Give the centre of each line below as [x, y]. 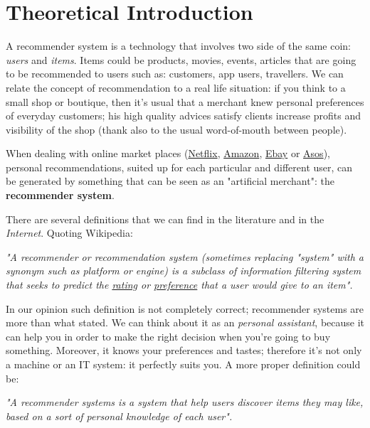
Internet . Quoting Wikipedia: [69, 233]
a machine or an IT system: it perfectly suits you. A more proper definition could [183, 364]
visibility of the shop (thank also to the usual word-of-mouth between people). [176, 129]
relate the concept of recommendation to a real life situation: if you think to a [176, 87]
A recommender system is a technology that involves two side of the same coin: [179, 46]
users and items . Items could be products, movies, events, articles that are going [181, 59]
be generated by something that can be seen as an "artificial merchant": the [170, 181]
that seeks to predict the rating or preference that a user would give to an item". [179, 285]
